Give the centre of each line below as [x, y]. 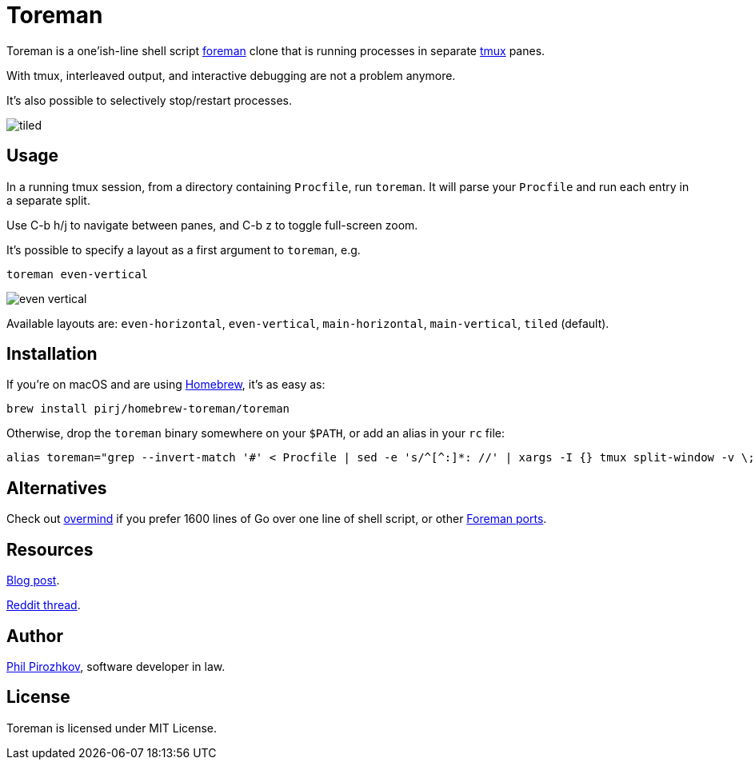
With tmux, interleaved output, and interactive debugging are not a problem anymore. [231, 75]
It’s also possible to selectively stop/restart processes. [149, 100]
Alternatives [57, 488]
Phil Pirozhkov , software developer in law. [116, 666]
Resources [50, 549]
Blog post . [33, 580]
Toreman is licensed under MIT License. [112, 728]
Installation [52, 354]
